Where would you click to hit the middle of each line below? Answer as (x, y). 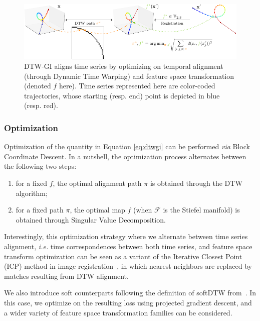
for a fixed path (40, 210)
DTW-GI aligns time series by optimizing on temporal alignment (124, 66)
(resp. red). (41, 105)
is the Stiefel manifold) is (201, 210)
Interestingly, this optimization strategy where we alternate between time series (126, 236)
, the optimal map (97, 210)
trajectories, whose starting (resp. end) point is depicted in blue (122, 95)
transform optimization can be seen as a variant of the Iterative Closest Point (123, 256)
